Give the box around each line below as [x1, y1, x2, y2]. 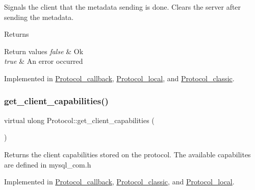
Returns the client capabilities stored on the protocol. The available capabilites [4, 149, 251, 159]
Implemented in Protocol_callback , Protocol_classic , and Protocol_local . [4, 176, 235, 187]
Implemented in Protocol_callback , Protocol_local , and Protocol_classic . [4, 73, 235, 83]
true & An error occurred [4, 56, 83, 66]
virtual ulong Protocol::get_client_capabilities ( [4, 114, 155, 125]
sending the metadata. [4, 11, 74, 22]
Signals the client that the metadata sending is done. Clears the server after [4, 2, 241, 12]
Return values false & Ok [4, 45, 84, 56]
